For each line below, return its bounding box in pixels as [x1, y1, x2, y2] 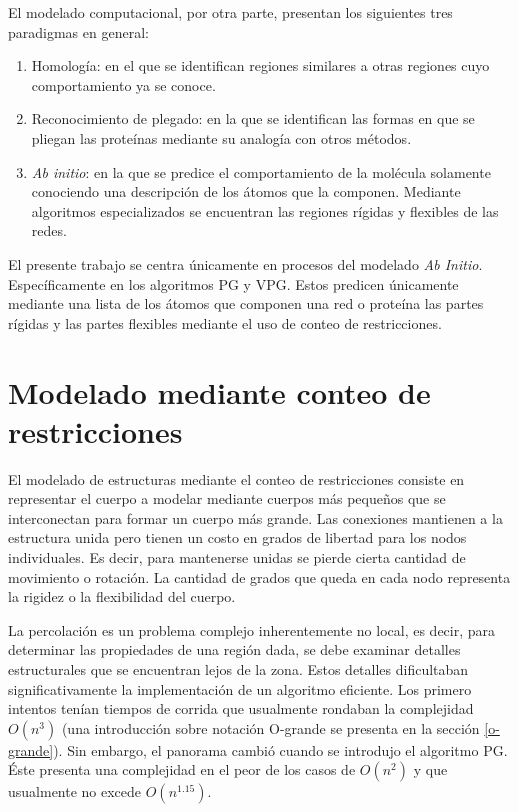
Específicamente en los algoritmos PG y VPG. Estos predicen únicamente [8, 273, 459, 294]
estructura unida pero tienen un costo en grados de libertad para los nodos [8, 527, 467, 548]
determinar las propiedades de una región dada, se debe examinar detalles [8, 639, 461, 660]
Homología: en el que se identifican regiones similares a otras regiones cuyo [31, 55, 490, 76]
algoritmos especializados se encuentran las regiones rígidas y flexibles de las [31, 200, 499, 221]
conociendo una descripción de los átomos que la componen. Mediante [31, 181, 461, 202]
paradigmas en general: [8, 21, 149, 42]
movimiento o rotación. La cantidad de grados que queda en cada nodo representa [8, 566, 511, 587]
